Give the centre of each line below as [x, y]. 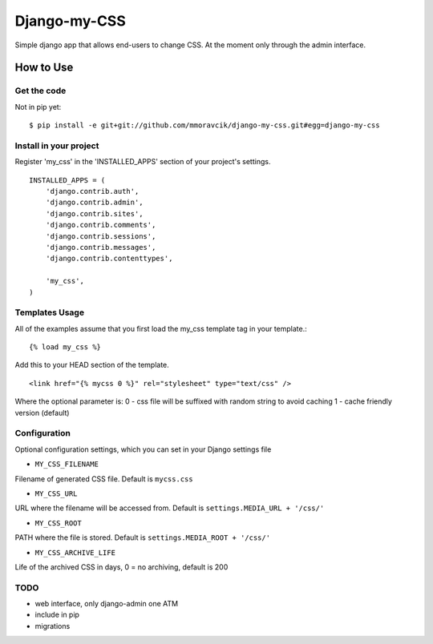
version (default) [42, 413]
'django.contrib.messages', [101, 247]
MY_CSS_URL [56, 493]
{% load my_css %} [65, 347]
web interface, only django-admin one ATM [107, 604]
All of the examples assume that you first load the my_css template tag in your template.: [161, 328]
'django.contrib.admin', [94, 203]
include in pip [57, 615]
